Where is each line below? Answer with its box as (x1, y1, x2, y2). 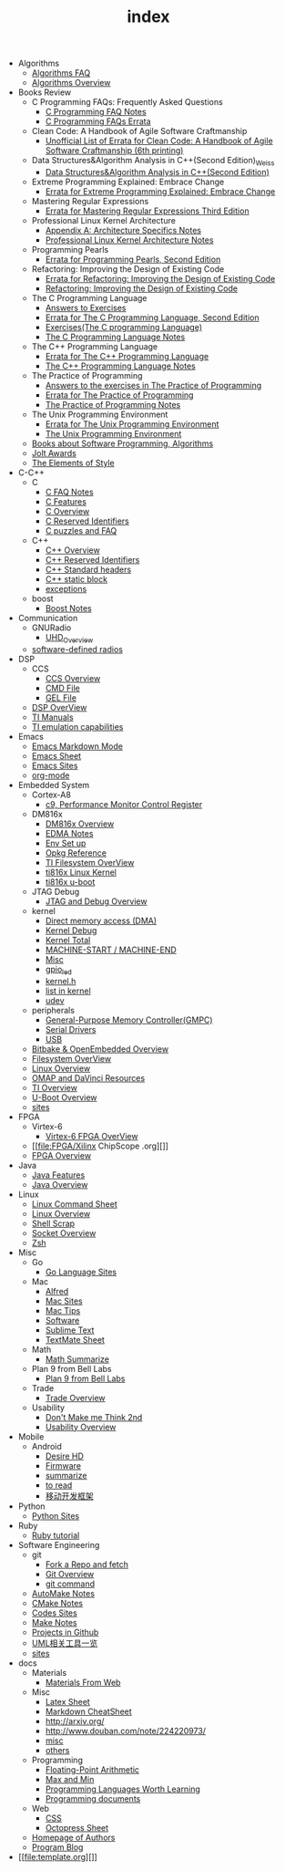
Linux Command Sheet (31, 1198, 117, 1210)
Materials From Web (45, 1677, 121, 1688)
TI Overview (31, 1082, 77, 1093)
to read (45, 1480, 73, 1491)
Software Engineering (17, 1539, 100, 1550)
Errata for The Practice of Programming (45, 390, 194, 400)
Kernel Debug (45, 924, 97, 936)
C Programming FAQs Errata (45, 116, 152, 127)
